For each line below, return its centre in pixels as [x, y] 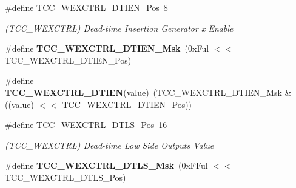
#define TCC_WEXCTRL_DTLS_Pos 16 [86, 125]
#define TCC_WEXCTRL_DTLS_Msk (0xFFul [106, 165]
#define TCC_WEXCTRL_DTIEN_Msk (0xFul [107, 48]
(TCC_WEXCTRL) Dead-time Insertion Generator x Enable [119, 28]
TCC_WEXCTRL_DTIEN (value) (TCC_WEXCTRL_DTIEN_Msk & [148, 92]
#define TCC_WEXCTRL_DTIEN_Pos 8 [86, 7]
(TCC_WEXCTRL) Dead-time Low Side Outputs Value [109, 145]
